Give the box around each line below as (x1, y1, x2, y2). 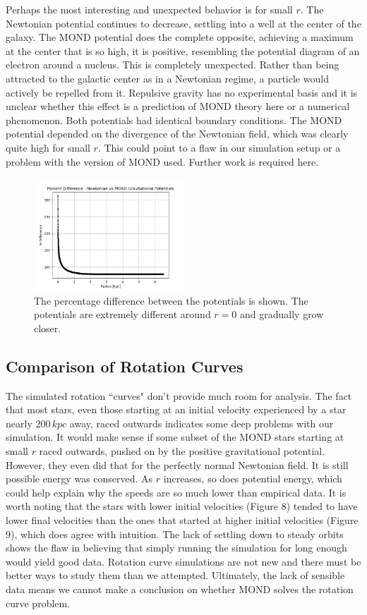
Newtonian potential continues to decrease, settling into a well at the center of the (6, 16, 361, 30)
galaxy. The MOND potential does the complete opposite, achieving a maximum (6, 30, 354, 44)
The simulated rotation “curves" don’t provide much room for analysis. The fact (6, 388, 352, 403)
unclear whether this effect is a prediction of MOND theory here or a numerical (6, 99, 350, 114)
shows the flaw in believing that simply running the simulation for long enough (6, 540, 347, 555)
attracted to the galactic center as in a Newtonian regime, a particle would (6, 71, 329, 85)
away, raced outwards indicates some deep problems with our (69, 415, 334, 430)
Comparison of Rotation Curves (6, 355, 243, 377)
